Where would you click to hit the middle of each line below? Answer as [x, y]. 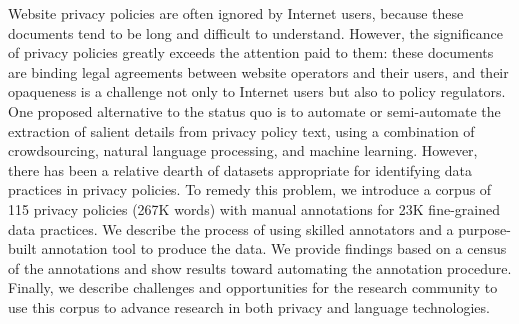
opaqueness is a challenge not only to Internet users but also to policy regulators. [257, 91]
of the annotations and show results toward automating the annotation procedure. [260, 267]
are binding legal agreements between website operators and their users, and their [258, 71]
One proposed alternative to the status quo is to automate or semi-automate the [254, 110]
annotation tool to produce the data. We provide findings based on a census [274, 248]
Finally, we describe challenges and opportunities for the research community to [253, 287]
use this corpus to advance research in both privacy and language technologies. [249, 306]
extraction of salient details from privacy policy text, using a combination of [241, 130]
